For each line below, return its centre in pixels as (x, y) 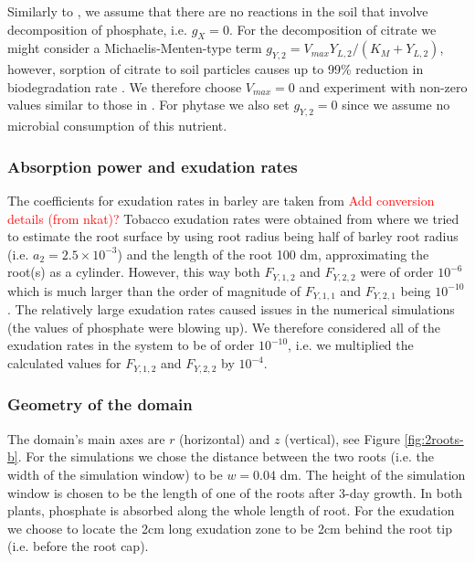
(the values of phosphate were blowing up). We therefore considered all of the (224, 327)
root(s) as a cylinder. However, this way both (134, 272)
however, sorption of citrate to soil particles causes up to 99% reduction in (216, 69)
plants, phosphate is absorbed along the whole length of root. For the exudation (231, 510)
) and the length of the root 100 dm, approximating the (273, 254)
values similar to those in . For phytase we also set (148, 105)
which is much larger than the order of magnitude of (154, 290)
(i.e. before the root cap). (78, 546)
